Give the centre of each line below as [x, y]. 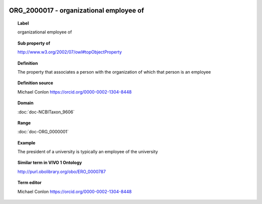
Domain [26, 103]
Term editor [30, 183]
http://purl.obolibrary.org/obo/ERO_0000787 [62, 172]
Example [27, 142]
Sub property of [34, 43]
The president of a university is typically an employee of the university [88, 152]
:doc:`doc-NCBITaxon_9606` [46, 112]
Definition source [35, 83]
